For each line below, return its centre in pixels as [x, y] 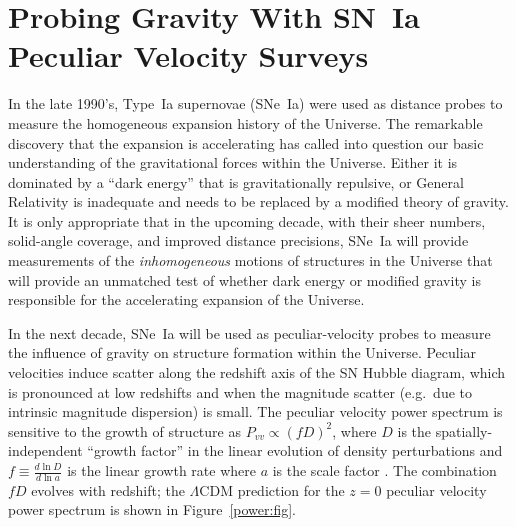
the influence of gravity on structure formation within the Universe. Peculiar [242, 352]
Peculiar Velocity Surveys [188, 55]
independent [45, 450]
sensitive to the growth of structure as [124, 430]
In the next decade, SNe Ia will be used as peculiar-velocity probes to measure [249, 332]
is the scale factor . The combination [384, 470]
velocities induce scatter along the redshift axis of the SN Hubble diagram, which [257, 372]
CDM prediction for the [272, 489]
